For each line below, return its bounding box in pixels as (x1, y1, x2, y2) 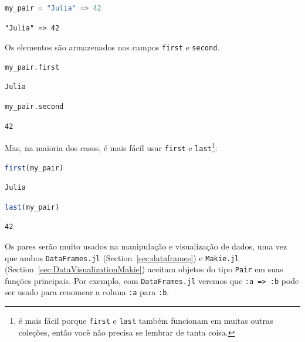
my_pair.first (5, 63, 60, 71)
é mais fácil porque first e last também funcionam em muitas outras (18, 314, 273, 327)
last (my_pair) (5, 203, 60, 211)
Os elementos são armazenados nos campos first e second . (5, 41, 220, 53)
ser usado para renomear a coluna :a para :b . (5, 286, 170, 298)
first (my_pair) (5, 163, 64, 172)
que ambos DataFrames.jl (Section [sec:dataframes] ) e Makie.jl (5, 251, 239, 264)
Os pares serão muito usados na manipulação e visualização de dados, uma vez (5, 240, 287, 252)
